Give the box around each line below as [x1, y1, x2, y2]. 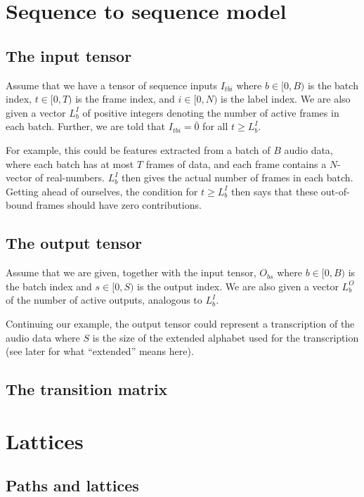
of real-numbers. [35, 170, 105, 185]
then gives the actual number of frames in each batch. [121, 170, 353, 185]
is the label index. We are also [221, 91, 351, 106]
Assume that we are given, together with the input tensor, [6, 265, 256, 280]
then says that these [231, 183, 318, 198]
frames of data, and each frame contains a [145, 156, 327, 171]
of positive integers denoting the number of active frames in [82, 105, 339, 120]
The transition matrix [6, 378, 168, 400]
